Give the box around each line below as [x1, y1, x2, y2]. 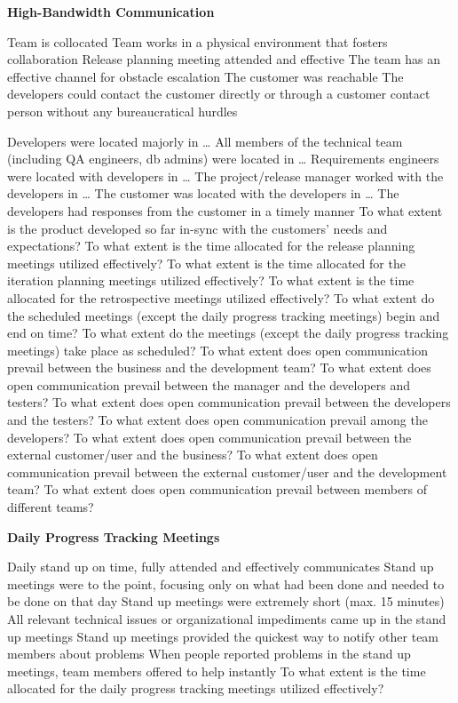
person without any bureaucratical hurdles [7, 101, 238, 120]
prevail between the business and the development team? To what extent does [7, 358, 431, 377]
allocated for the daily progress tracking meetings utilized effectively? [7, 679, 384, 698]
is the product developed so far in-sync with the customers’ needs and [7, 219, 388, 237]
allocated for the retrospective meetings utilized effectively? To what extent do [7, 288, 435, 307]
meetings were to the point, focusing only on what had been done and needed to [7, 574, 445, 593]
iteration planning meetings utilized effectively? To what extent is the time [7, 271, 415, 290]
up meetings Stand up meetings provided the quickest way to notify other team [7, 627, 439, 645]
